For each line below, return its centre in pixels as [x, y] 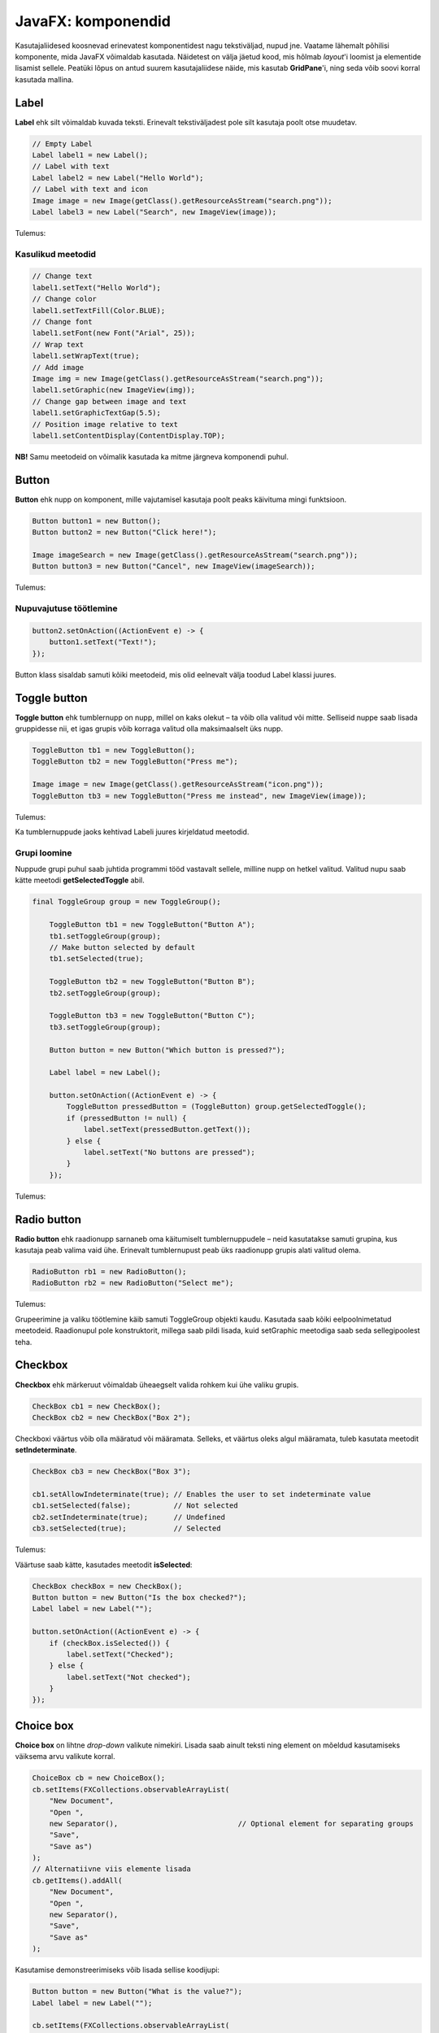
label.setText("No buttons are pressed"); [169, 1152]
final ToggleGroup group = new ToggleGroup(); [126, 902]
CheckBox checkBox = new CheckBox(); [107, 1586]
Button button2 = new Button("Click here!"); [124, 532]
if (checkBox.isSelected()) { [109, 1643]
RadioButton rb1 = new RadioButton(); [109, 1272]
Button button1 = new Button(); [97, 521]
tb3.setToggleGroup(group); [105, 1027]
